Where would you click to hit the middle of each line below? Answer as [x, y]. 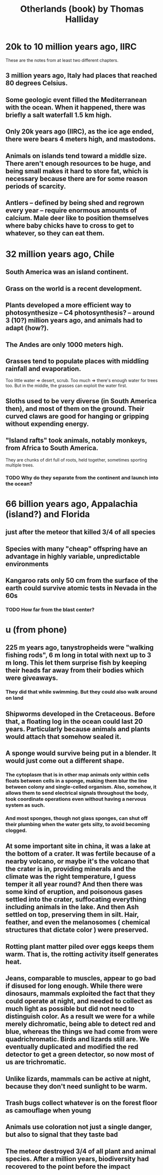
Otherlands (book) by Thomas [82, 9]
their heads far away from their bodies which [75, 670]
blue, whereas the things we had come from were [82, 1032]
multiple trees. [20, 465]
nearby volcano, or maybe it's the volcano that [77, 861]
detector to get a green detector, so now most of [80, 1054]
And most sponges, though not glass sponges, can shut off [77, 818]
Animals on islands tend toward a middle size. [76, 156]
